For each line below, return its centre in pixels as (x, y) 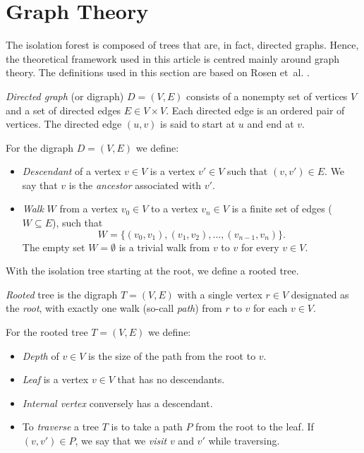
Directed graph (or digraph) (65, 96)
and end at (271, 124)
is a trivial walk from (164, 247)
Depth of (41, 355)
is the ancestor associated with (135, 185)
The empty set (54, 247)
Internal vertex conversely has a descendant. (117, 403)
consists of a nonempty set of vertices (267, 96)
